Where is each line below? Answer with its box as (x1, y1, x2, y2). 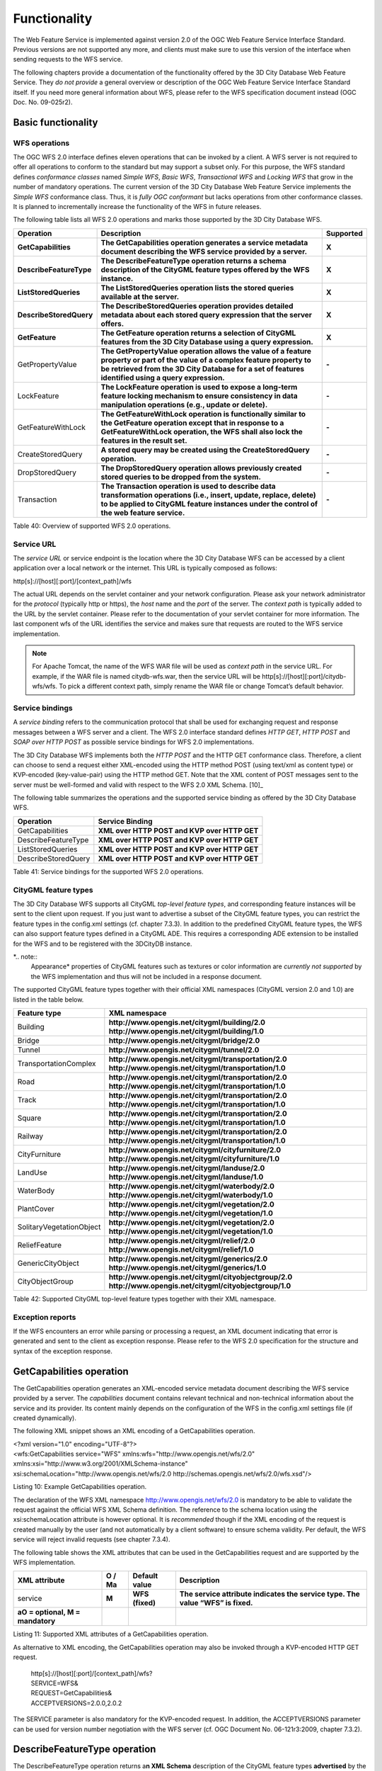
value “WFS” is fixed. (179, 1598, 253, 1608)
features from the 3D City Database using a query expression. (100, 336, 314, 346)
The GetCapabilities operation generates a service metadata (100, 237, 308, 247)
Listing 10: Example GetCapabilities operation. (13, 1483, 147, 1491)
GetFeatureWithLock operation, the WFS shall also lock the (100, 426, 303, 436)
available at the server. (100, 291, 180, 301)
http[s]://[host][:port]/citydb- (262, 672, 347, 680)
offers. (100, 319, 125, 329)
